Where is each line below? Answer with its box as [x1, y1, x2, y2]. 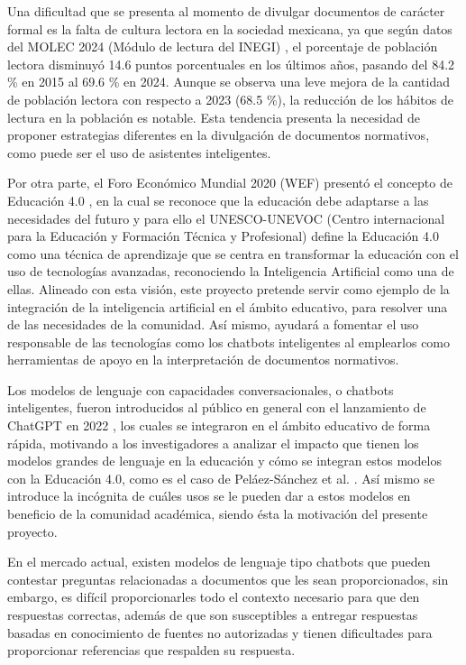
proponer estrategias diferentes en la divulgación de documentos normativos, [7, 125, 430, 144]
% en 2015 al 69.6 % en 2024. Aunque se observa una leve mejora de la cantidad [7, 72, 450, 91]
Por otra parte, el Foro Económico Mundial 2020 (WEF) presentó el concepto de [7, 173, 452, 192]
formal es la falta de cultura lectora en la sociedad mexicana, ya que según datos [7, 19, 452, 38]
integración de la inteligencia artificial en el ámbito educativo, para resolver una [7, 297, 448, 316]
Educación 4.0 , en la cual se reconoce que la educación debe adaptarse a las [7, 190, 429, 209]
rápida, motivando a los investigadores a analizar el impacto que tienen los [7, 433, 419, 452]
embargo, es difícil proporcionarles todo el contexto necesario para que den [7, 587, 420, 606]
